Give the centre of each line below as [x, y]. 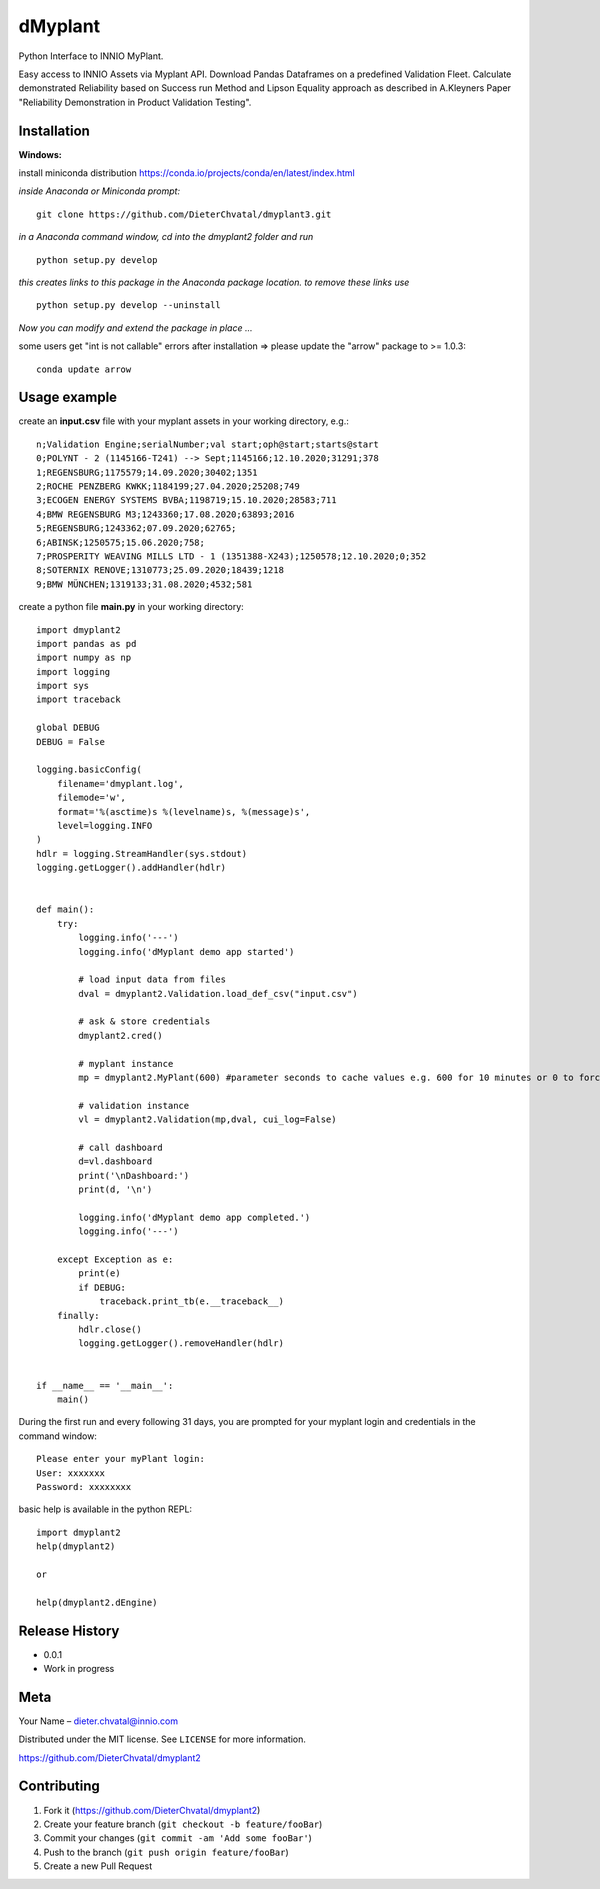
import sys [63, 686]
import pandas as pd [86, 643]
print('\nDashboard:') [134, 1175]
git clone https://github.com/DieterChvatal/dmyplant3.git [184, 214]
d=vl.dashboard [115, 1161]
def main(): [65, 909]
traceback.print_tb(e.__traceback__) [192, 1301]
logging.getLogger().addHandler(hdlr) [131, 868]
